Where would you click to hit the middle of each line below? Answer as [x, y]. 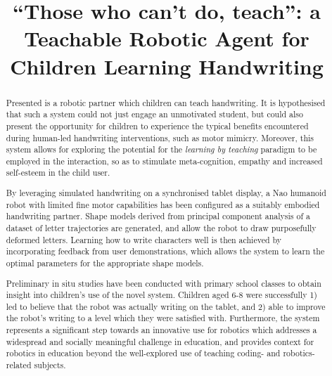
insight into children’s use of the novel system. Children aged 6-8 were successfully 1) [161, 295]
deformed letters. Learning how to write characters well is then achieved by [144, 239]
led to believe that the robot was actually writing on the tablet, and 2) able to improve [166, 306]
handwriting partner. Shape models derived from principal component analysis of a [158, 216]
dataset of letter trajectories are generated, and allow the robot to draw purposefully [161, 228]
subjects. [50, 365]
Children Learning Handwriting [167, 66]
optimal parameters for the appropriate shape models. [105, 262]
